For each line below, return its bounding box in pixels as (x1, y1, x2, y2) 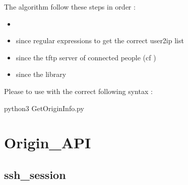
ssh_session (4, 166, 66, 182)
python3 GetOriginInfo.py (4, 103, 84, 113)
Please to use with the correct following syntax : (4, 85, 153, 96)
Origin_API (4, 132, 91, 153)
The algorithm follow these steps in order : (4, 2, 136, 12)
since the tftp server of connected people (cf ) (16, 52, 156, 62)
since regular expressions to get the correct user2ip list (16, 35, 184, 46)
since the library (16, 69, 67, 79)
